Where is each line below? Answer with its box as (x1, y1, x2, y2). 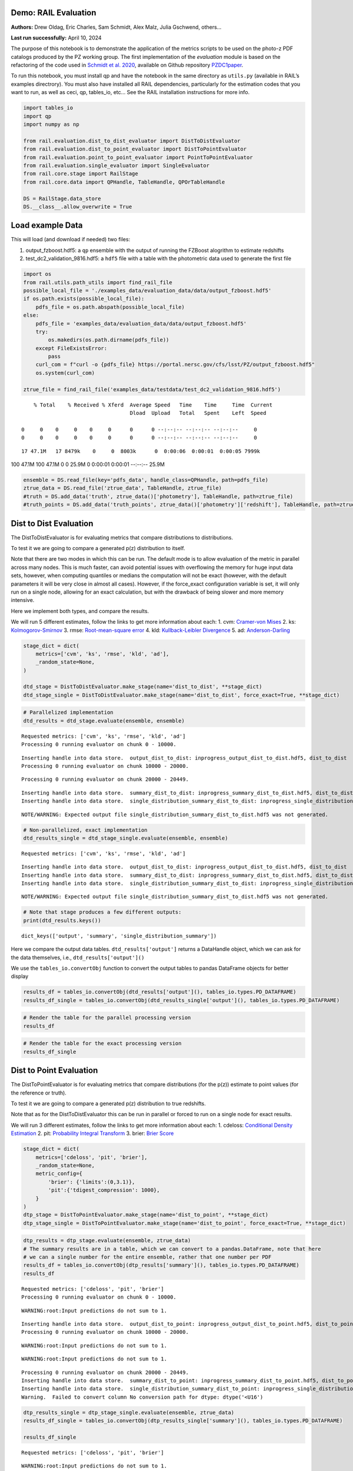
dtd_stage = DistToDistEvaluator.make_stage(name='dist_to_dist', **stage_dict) (23, 683, 262, 690)
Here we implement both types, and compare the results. (11, 607, 149, 614)
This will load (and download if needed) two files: (11, 236, 131, 243)
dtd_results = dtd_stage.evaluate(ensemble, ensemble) (23, 717, 185, 724)
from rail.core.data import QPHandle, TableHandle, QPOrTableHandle (23, 178, 225, 185)
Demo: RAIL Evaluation (11, 8, 96, 18)
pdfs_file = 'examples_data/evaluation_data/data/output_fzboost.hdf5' (35, 320, 247, 327)
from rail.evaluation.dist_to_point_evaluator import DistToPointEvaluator (23, 146, 247, 152)
